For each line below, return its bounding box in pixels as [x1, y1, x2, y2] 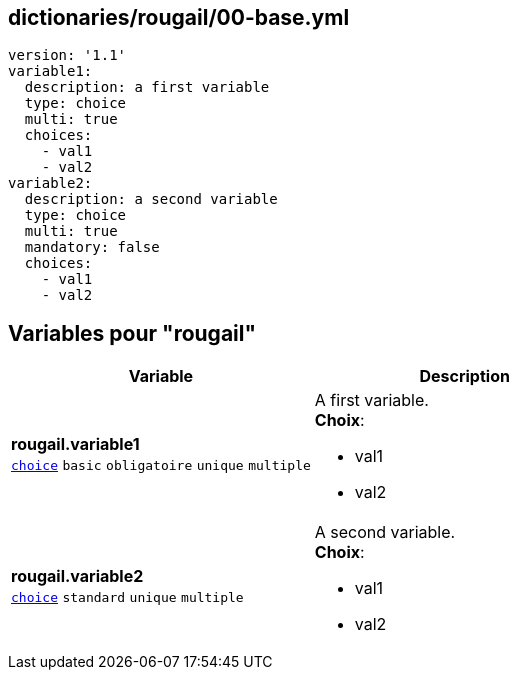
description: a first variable [24, 79, 270, 96]
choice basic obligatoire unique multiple [11, 458, 311, 474]
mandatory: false [24, 239, 160, 256]
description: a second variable [24, 191, 278, 208]
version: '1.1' [8, 47, 127, 64]
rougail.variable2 [11, 566, 144, 587]
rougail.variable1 [11, 434, 140, 455]
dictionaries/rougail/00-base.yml [8, 5, 350, 30]
